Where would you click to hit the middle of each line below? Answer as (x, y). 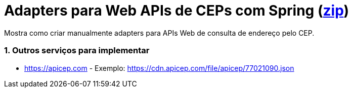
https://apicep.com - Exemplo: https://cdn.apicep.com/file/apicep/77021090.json (159, 68)
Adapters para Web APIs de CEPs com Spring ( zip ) (177, 11)
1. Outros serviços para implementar (77, 51)
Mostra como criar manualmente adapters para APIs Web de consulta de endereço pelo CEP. (159, 33)
